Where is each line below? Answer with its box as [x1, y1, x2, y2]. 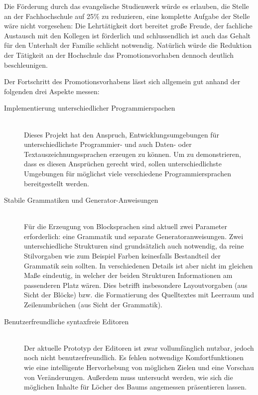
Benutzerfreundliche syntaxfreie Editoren [4, 316, 129, 326]
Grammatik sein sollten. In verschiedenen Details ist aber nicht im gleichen [24, 260, 253, 270]
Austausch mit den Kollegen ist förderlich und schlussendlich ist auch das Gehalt [4, 30, 251, 40]
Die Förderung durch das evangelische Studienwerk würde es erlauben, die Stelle [4, 1, 249, 11]
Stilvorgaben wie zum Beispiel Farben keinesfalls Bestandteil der [24, 251, 221, 261]
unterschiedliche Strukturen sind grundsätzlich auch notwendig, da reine [24, 241, 244, 251]
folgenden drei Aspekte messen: [4, 86, 100, 96]
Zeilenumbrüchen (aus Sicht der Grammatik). [24, 299, 162, 310]
